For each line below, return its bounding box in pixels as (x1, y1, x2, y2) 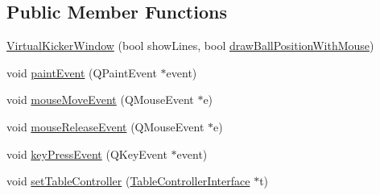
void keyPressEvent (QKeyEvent (6, 145, 167, 162)
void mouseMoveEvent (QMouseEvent (6, 91, 194, 108)
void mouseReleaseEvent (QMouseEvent (6, 118, 204, 135)
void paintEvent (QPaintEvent (6, 64, 157, 81)
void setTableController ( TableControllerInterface (6, 172, 250, 189)
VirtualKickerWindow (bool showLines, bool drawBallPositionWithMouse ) (6, 37, 374, 54)
